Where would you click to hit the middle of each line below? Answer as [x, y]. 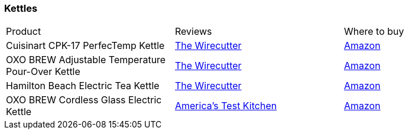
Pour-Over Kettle [43, 72]
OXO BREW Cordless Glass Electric [84, 100]
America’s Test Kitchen [226, 106]
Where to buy [374, 32]
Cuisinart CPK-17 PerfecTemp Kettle [85, 46]
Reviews [193, 32]
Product [24, 32]
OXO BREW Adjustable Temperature [86, 60]
